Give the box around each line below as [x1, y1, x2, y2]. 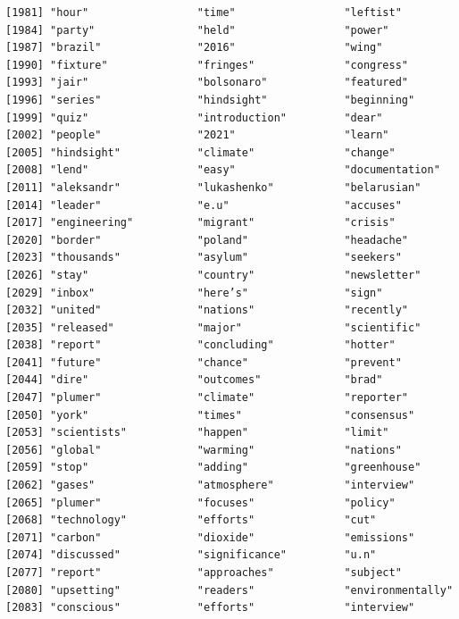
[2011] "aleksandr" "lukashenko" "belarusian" [5, 180, 421, 194]
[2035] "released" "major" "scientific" [5, 321, 421, 334]
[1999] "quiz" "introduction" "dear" [5, 111, 383, 124]
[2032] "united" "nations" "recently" [5, 304, 409, 317]
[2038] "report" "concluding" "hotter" [5, 339, 396, 352]
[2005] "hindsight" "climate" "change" [5, 146, 396, 159]
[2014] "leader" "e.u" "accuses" [5, 198, 402, 212]
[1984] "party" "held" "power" [5, 23, 389, 37]
